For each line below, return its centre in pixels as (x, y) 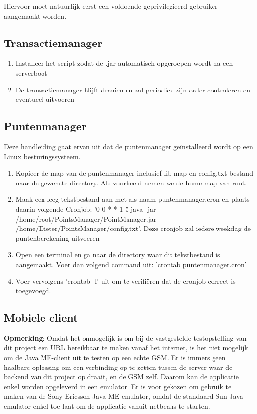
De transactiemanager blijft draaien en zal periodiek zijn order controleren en (133, 89)
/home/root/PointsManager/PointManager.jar (86, 218)
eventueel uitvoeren (45, 99)
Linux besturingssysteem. (42, 156)
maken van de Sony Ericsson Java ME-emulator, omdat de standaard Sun (116, 396)
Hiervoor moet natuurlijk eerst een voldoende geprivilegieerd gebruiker (111, 6)
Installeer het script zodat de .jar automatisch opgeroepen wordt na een (124, 63)
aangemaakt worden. (35, 16)
